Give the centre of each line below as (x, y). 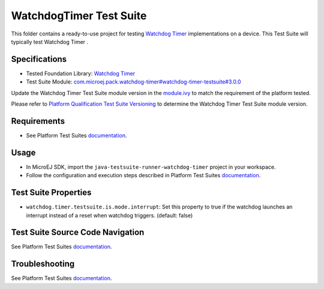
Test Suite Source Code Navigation (78, 232)
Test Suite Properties (51, 193)
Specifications (39, 59)
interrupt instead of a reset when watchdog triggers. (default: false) (109, 215)
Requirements (38, 121)
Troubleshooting (43, 264)
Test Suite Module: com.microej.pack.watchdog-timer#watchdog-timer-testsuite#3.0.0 (133, 82)
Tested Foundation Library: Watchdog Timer (80, 73)
